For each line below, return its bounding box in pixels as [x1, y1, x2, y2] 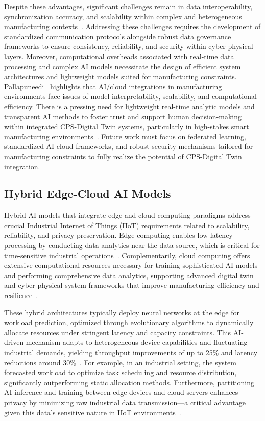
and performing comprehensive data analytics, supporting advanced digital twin [4, 269, 254, 280]
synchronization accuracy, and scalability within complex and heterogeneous [4, 11, 242, 21]
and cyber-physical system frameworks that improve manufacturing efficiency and [4, 280, 259, 290]
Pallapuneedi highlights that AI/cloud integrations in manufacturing [4, 81, 222, 91]
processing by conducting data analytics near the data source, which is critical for [4, 240, 260, 251]
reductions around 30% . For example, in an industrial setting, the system [4, 357, 236, 367]
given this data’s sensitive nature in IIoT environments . [4, 407, 181, 417]
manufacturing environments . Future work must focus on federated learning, [4, 131, 246, 141]
